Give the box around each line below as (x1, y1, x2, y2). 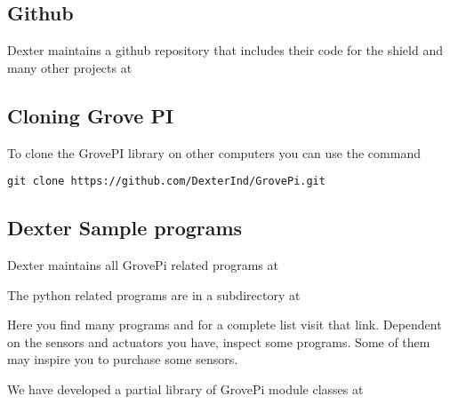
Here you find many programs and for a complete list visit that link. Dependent (7, 315, 442, 334)
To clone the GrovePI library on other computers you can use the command (7, 143, 421, 162)
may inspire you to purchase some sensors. (7, 350, 238, 368)
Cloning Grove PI (7, 101, 174, 129)
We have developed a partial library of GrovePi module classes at (7, 380, 364, 399)
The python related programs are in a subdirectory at (7, 285, 301, 304)
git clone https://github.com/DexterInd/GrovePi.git (7, 175, 325, 188)
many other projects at (7, 58, 133, 76)
